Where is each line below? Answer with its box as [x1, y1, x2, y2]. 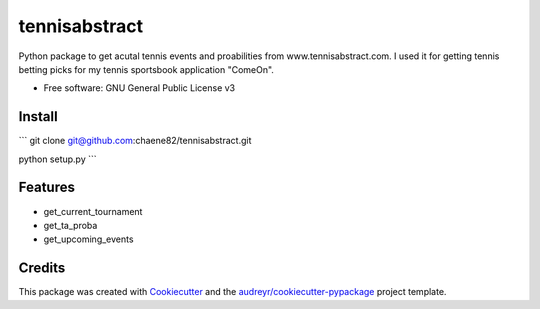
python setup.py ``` [18, 153, 97, 165]
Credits [18, 260, 66, 277]
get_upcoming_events [43, 233, 134, 245]
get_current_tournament [43, 205, 143, 217]
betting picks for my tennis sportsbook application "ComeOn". [18, 63, 275, 75]
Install [18, 108, 59, 125]
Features [18, 179, 75, 196]
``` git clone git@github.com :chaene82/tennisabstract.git [18, 135, 252, 147]
